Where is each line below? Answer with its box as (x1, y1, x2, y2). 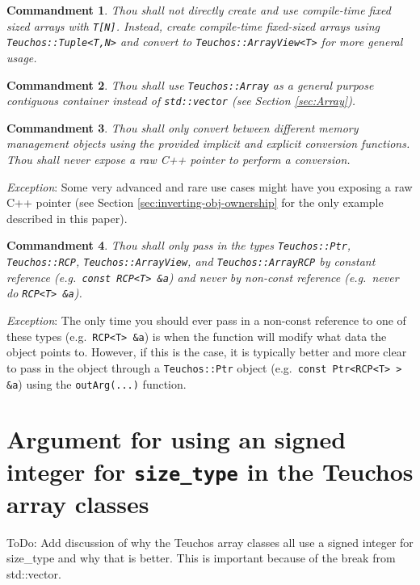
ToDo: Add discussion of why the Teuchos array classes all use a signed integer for (6, 533, 414, 550)
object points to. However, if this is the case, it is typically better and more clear (6, 343, 407, 360)
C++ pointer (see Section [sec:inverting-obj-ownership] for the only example (6, 194, 384, 211)
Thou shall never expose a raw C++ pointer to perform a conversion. (6, 151, 351, 167)
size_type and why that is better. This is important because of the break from (6, 549, 396, 566)
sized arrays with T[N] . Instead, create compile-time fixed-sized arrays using (6, 17, 380, 34)
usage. (6, 48, 37, 65)
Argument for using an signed (6, 423, 346, 456)
